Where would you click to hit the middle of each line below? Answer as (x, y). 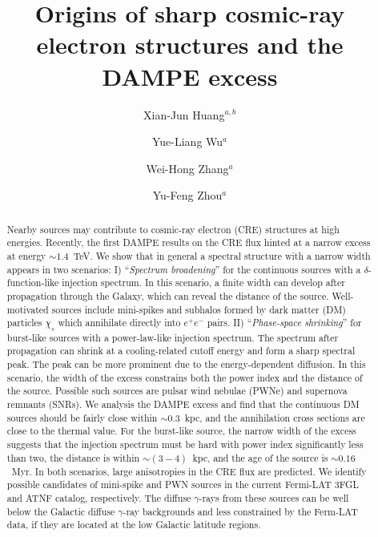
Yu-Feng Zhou (187, 195)
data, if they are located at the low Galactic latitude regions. (134, 525)
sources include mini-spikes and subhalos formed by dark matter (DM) (199, 309)
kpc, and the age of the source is (260, 457)
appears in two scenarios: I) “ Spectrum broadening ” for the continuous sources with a (184, 269)
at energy (26, 255)
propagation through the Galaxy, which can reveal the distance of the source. (168, 295)
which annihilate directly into (119, 323)
